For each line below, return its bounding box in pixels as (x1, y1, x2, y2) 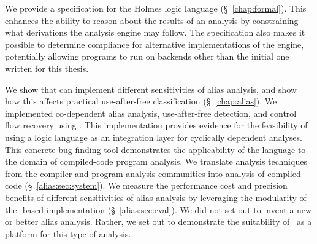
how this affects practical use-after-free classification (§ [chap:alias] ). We (5, 95, 277, 108)
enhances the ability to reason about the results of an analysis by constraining (5, 14, 299, 26)
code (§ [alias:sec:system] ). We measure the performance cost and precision (5, 179, 288, 192)
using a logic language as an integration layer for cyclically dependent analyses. (5, 130, 302, 143)
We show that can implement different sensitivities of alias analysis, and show (5, 82, 297, 95)
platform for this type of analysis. (5, 227, 131, 240)
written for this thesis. (5, 61, 89, 74)
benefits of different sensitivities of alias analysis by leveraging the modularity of (5, 191, 307, 203)
